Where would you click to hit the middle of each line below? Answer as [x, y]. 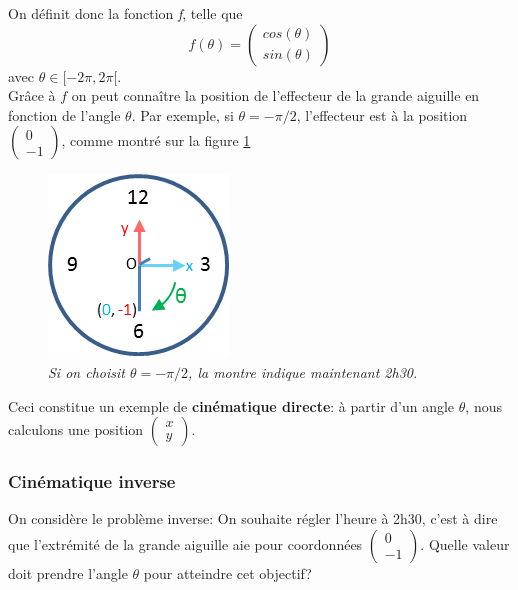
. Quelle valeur [465, 543]
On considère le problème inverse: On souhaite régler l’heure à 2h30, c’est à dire [253, 518]
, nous [483, 405]
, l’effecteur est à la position [382, 114]
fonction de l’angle [64, 114]
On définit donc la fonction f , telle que [125, 13]
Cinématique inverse [92, 481]
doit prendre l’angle [68, 572]
